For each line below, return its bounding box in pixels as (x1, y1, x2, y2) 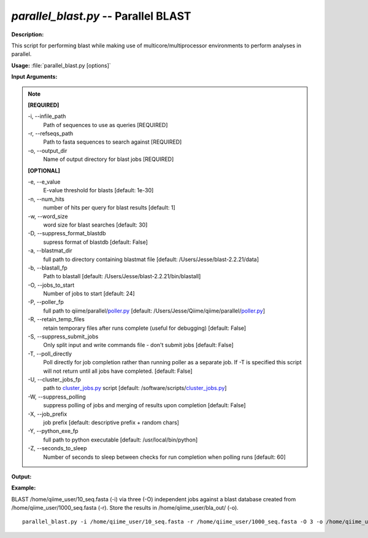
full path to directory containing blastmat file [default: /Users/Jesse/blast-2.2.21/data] (43, 255, 259, 263)
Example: (11, 484, 36, 491)
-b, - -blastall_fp (28, 264, 67, 271)
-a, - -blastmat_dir (28, 247, 73, 254)
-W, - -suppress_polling (28, 393, 86, 400)
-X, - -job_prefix (28, 410, 67, 418)
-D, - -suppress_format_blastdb (28, 230, 106, 237)
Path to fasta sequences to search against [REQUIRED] (43, 138, 182, 146)
